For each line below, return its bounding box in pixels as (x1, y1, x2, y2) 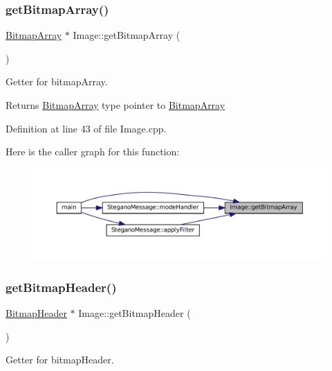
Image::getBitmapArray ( (73, 28, 181, 42)
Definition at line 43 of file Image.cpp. (6, 121, 167, 135)
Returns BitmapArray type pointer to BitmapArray (6, 98, 225, 112)
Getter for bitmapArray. (6, 74, 108, 89)
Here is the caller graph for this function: (6, 144, 180, 159)
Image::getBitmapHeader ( (78, 306, 191, 320)
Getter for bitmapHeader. (6, 352, 114, 367)
